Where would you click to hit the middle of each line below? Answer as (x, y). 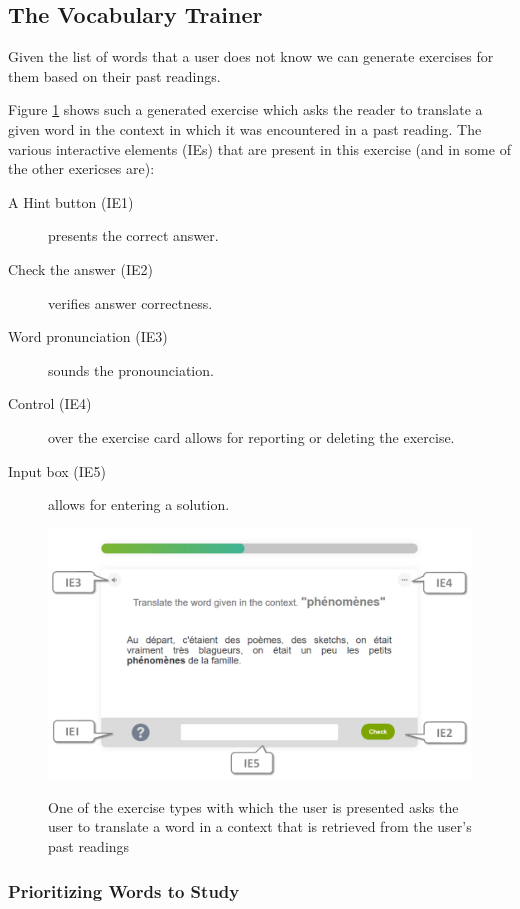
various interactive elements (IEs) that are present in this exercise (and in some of (259, 148)
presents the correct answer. (133, 235)
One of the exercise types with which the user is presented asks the (253, 806)
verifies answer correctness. (130, 302)
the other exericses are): (81, 168)
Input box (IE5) (57, 470)
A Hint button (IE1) (71, 201)
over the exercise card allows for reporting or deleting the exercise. (251, 436)
